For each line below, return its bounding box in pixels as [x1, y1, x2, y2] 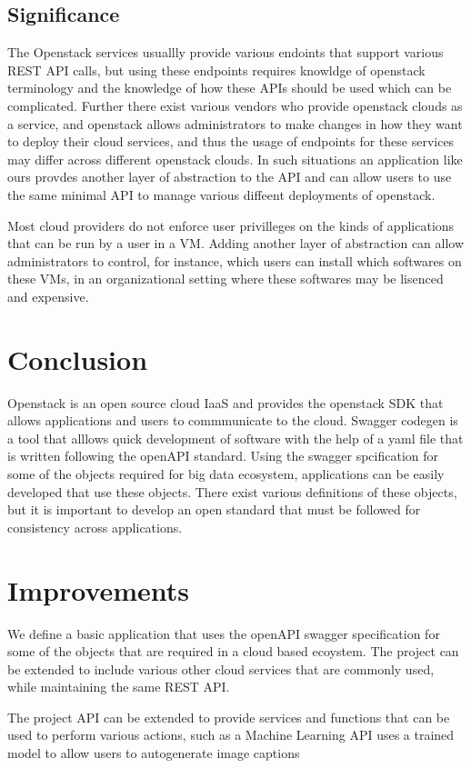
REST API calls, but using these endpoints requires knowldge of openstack [7, 60, 426, 79]
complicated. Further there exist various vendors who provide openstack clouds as [7, 95, 463, 115]
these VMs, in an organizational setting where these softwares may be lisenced [7, 269, 444, 288]
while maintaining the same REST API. [7, 677, 230, 696]
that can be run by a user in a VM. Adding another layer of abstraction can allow [7, 234, 465, 253]
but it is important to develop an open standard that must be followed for [7, 500, 421, 519]
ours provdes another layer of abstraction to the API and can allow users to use [7, 167, 452, 186]
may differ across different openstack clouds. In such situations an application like [7, 149, 463, 168]
